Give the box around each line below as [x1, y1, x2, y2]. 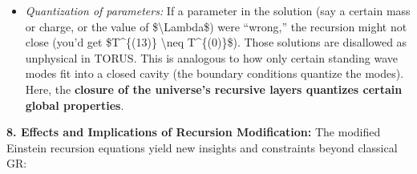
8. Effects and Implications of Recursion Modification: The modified [6, 123, 381, 140]
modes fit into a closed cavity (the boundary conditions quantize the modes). [25, 65, 404, 82]
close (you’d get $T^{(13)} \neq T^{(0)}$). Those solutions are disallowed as [25, 34, 407, 51]
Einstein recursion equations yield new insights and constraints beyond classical [6, 139, 398, 156]
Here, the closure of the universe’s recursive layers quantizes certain [25, 80, 403, 97]
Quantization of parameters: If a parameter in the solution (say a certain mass [25, 2, 411, 18]
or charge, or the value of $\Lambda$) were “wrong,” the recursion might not [25, 18, 407, 34]
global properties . [25, 96, 124, 113]
